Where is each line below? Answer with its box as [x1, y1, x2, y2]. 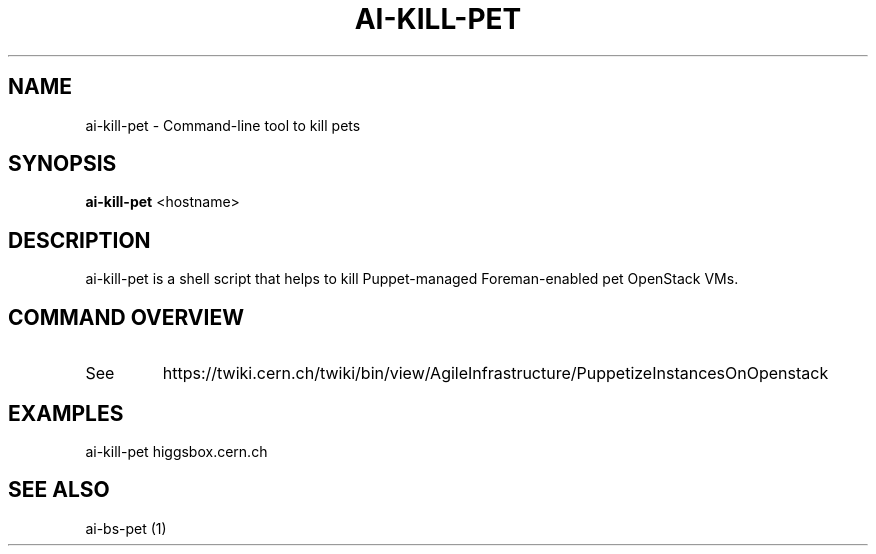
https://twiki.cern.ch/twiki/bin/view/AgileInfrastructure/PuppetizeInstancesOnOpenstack [162, 363, 829, 384]
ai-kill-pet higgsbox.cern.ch [85, 442, 268, 460]
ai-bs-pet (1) [85, 519, 167, 537]
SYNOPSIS [8, 151, 117, 177]
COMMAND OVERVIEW [8, 304, 244, 330]
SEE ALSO [8, 477, 110, 503]
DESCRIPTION [8, 227, 151, 253]
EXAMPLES [8, 400, 124, 426]
